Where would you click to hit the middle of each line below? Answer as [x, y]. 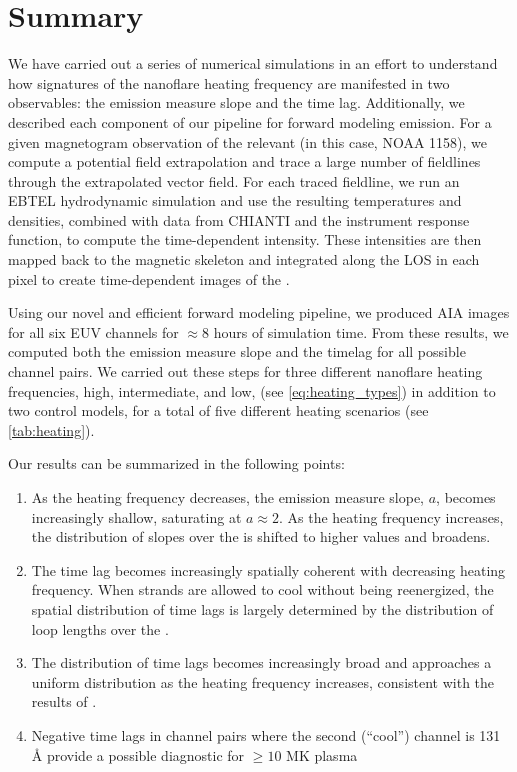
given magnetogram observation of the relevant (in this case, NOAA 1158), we [248, 141]
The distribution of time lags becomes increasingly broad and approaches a [261, 662]
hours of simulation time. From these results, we [361, 331]
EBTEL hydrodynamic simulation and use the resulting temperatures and [235, 200]
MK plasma [322, 754]
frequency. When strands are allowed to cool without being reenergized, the [262, 589]
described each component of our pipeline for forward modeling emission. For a [250, 121]
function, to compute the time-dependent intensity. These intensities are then [245, 239]
